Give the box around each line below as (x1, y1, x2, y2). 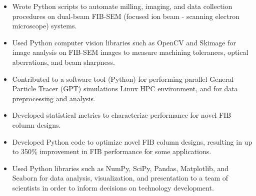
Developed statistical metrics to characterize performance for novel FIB (12, 110, 231, 120)
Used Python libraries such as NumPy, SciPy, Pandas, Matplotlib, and (12, 163, 229, 173)
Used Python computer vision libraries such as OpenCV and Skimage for (12, 37, 236, 47)
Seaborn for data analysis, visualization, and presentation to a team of (12, 173, 228, 183)
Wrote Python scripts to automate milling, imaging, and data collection (12, 1, 232, 11)
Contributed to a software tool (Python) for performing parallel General (12, 73, 233, 84)
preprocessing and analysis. (12, 93, 95, 103)
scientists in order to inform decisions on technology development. (12, 182, 214, 193)
